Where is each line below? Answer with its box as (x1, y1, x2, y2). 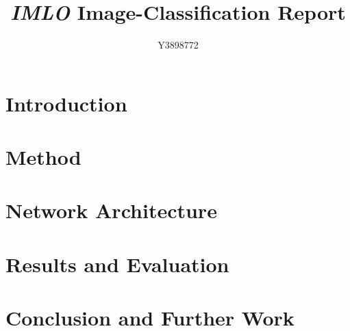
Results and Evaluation (5, 250, 229, 278)
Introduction (5, 89, 127, 117)
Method (5, 143, 82, 171)
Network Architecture (5, 196, 217, 224)
